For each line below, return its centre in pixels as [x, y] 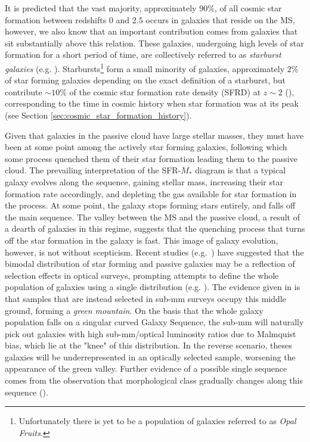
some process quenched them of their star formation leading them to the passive [151, 158]
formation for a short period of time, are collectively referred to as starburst [143, 55]
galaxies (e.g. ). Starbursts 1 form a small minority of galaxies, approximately [145, 67]
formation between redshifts [56, 19]
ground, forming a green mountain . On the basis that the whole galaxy [134, 310]
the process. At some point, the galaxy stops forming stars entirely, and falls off [150, 205]
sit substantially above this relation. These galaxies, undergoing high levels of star [154, 43]
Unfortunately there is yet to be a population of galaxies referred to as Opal [157, 421]
